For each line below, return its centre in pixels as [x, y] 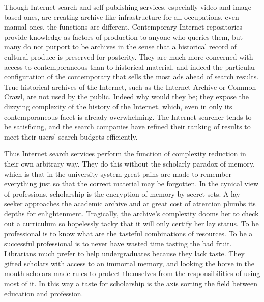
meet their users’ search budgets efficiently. [71, 136]
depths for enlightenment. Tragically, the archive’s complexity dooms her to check [131, 213]
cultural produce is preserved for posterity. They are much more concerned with [129, 56]
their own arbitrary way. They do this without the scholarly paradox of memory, [129, 163]
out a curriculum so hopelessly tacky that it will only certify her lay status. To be [131, 223]
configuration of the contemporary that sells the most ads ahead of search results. [131, 77]
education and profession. [44, 293]
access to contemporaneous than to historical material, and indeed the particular [130, 66]
